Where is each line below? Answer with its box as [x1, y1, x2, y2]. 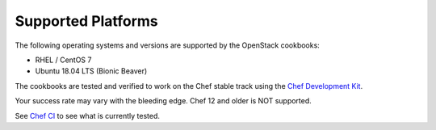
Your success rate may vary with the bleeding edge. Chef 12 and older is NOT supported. [15, 96, 312, 106]
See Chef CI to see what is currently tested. [15, 111, 161, 120]
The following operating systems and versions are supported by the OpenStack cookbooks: [15, 40, 321, 50]
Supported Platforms [15, 12, 159, 30]
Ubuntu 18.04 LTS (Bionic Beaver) [35, 66, 148, 76]
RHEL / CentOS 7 [35, 55, 92, 65]
